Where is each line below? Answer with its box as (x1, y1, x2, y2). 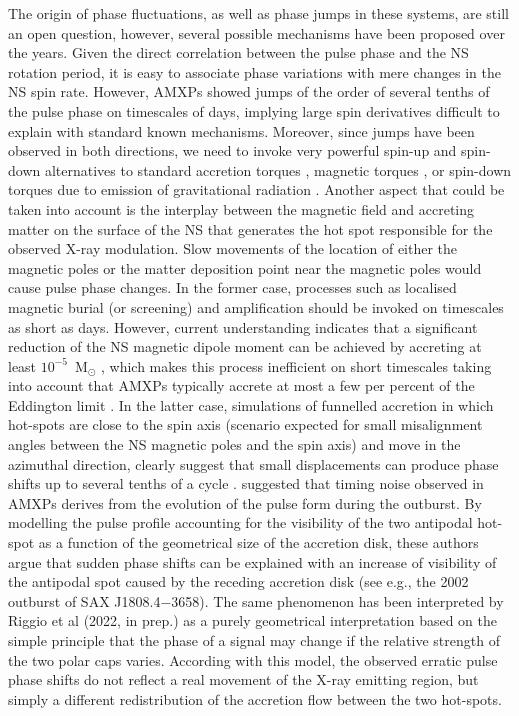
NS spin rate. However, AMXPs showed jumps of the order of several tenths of (8, 81, 490, 102)
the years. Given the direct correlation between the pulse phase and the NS (8, 42, 469, 63)
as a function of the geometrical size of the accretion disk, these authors (38, 532, 479, 553)
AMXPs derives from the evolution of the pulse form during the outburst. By (8, 492, 482, 513)
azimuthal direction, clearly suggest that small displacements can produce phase (8, 453, 499, 474)
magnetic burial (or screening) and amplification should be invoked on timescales (8, 296, 504, 317)
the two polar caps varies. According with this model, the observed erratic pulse (8, 649, 498, 670)
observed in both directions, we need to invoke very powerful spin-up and (8, 140, 457, 161)
